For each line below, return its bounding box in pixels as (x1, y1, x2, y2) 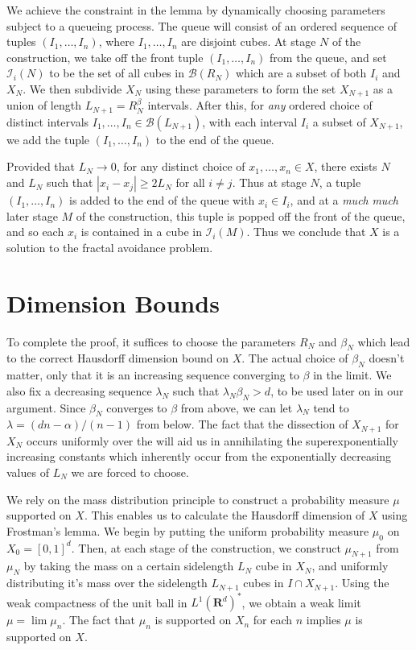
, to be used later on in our (270, 382, 404, 399)
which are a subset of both (235, 64, 367, 81)
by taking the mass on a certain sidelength (23, 557, 234, 574)
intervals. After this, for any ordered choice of (147, 97, 373, 114)
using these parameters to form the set (145, 80, 336, 97)
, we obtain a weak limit (241, 594, 361, 611)
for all (175, 174, 205, 191)
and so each (6, 223, 64, 240)
